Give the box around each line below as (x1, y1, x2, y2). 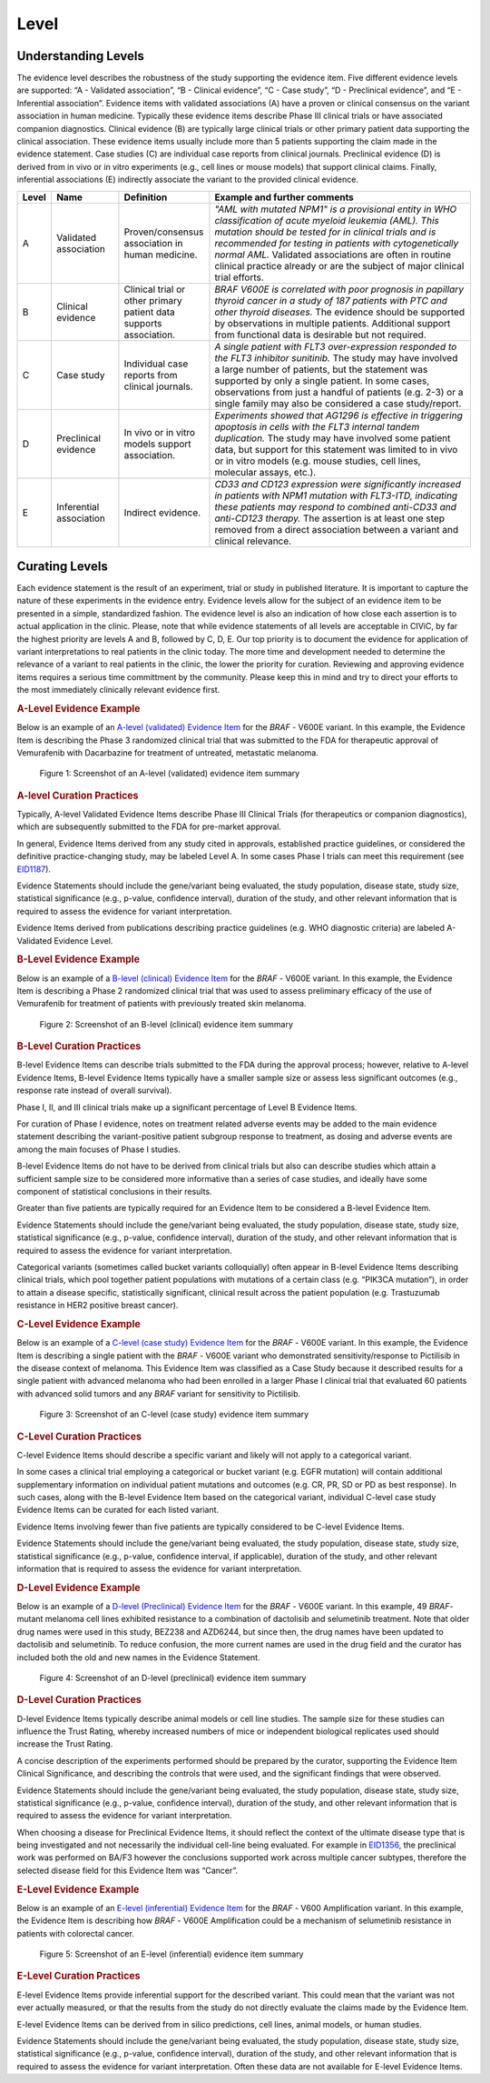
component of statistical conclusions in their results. (16, 1187, 212, 1197)
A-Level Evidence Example (16, 703, 141, 715)
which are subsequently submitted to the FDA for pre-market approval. (16, 821, 281, 832)
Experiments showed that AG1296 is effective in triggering (214, 409, 463, 422)
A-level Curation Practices (16, 789, 140, 802)
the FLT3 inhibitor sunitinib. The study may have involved (214, 351, 458, 364)
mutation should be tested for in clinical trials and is (214, 225, 436, 238)
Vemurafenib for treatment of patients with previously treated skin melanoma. (16, 998, 307, 1009)
